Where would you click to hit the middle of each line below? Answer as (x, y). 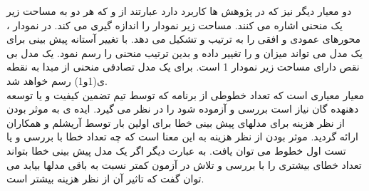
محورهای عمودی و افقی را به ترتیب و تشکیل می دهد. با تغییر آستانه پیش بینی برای (183, 39)
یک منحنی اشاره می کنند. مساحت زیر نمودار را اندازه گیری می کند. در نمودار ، (175, 25)
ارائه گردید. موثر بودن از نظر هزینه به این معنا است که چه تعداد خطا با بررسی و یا (182, 136)
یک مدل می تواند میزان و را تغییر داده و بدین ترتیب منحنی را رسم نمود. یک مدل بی (184, 52)
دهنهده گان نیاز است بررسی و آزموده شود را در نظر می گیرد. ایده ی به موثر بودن (183, 109)
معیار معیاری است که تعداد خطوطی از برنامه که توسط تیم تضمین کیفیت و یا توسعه (185, 94)
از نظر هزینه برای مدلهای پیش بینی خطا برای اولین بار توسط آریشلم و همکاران (176, 122)
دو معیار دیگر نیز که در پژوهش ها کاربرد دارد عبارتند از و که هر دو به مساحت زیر (179, 11)
